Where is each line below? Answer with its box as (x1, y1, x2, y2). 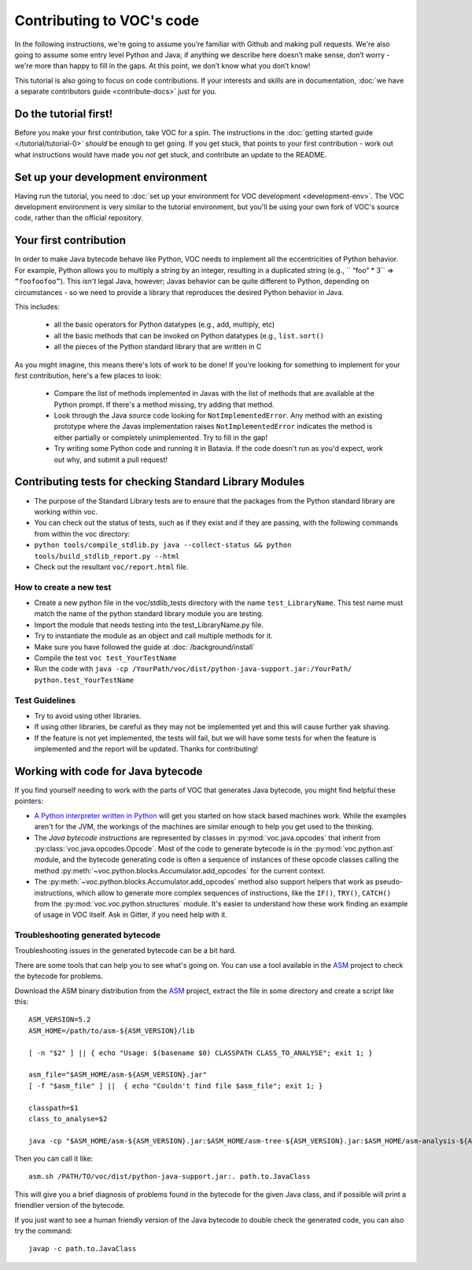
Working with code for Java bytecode (14, 764, 203, 778)
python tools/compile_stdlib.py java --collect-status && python (34, 541, 292, 550)
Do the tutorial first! (14, 107, 113, 120)
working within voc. (34, 507, 98, 516)
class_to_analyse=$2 (28, 1114, 108, 1123)
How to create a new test (14, 581, 112, 593)
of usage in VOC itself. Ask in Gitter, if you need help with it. (34, 910, 227, 920)
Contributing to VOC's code (14, 12, 200, 29)
